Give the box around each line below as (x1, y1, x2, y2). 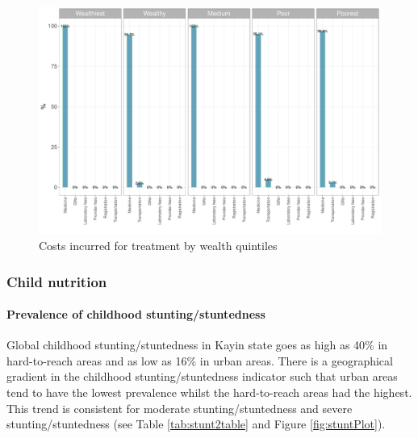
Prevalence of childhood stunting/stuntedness (6, 306, 265, 323)
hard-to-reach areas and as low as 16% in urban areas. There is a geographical (6, 352, 393, 369)
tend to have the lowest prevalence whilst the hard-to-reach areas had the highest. (6, 384, 412, 400)
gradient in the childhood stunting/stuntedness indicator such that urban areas (6, 368, 398, 385)
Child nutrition (6, 271, 107, 291)
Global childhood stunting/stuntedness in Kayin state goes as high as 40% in (6, 336, 388, 353)
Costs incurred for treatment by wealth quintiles (39, 236, 278, 253)
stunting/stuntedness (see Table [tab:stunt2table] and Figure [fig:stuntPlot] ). (6, 415, 386, 432)
